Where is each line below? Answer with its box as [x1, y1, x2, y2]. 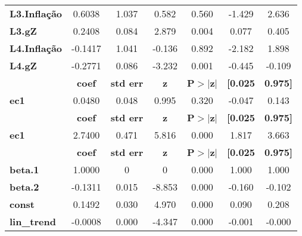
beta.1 [10, 163, 39, 176]
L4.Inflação [10, 41, 63, 55]
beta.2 [10, 180, 39, 194]
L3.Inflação [10, 7, 63, 20]
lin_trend [10, 214, 56, 228]
